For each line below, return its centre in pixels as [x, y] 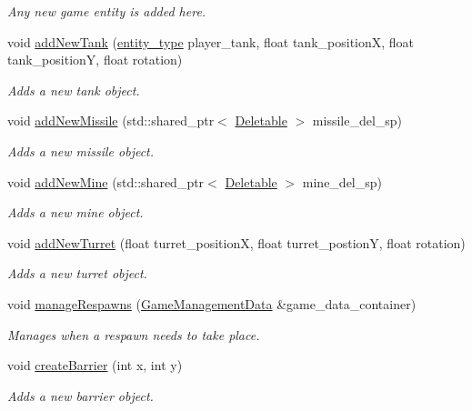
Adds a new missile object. [81, 150]
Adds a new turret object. [77, 273]
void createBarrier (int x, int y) [95, 365]
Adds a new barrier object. [80, 395]
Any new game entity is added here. [107, 11]
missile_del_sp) [357, 120]
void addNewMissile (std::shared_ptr [111, 120]
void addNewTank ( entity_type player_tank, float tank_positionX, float [211, 41]
